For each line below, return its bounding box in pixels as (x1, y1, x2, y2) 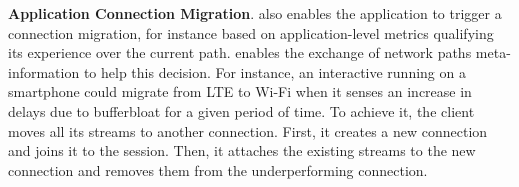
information (8, 61, 80, 82)
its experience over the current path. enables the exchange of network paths (8, 42, 472, 63)
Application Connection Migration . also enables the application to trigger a (8, 3, 502, 23)
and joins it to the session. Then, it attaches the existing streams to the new (8, 140, 476, 161)
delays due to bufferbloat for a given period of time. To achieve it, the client (8, 100, 475, 121)
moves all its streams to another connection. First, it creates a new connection (8, 120, 488, 141)
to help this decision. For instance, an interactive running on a (83, 61, 466, 82)
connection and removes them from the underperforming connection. (8, 159, 428, 180)
